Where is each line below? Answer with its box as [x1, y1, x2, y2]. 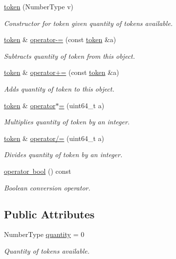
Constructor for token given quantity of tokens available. [4, 18, 173, 28]
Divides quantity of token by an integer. [4, 149, 123, 160]
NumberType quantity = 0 [4, 229, 85, 239]
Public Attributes [4, 206, 95, 221]
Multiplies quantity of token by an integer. [4, 117, 130, 127]
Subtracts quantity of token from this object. [4, 50, 135, 61]
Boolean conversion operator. [4, 182, 90, 192]
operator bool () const [4, 165, 71, 176]
